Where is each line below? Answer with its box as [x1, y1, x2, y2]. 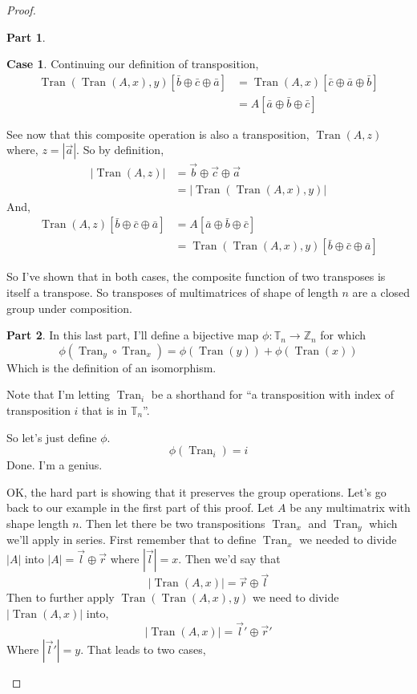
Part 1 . [6, 28, 46, 45]
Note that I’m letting [6, 386, 111, 403]
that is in [82, 401, 128, 418]
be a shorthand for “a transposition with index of [151, 386, 394, 403]
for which [320, 327, 366, 343]
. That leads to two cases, [80, 640, 206, 657]
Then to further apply [6, 589, 115, 606]
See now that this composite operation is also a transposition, [6, 125, 310, 142]
